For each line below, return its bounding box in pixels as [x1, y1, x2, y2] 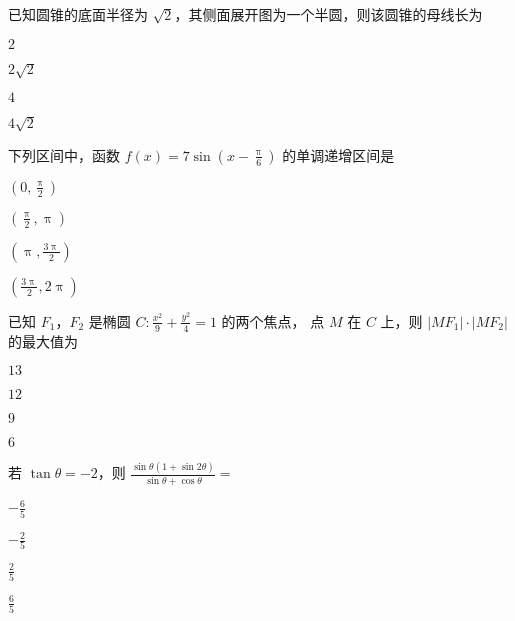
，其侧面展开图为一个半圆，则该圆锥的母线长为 [174, 4, 483, 24]
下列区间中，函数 [8, 144, 120, 165]
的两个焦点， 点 [221, 310, 325, 331]
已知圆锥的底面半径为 [8, 4, 148, 24]
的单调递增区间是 [282, 144, 395, 165]
